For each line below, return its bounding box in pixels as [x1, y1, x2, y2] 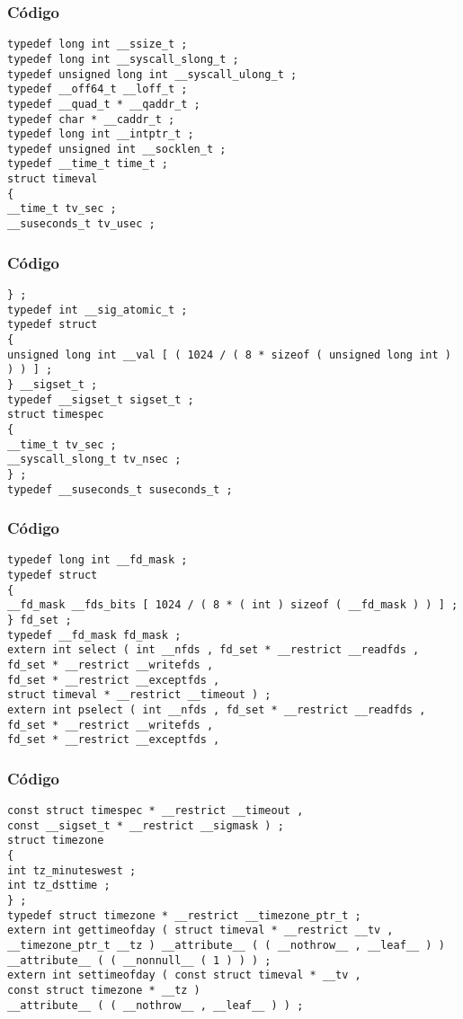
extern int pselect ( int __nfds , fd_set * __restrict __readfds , [7, 703, 426, 716]
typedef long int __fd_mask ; [7, 554, 188, 567]
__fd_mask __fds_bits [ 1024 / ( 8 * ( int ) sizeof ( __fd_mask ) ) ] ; [7, 598, 459, 612]
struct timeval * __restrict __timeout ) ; [7, 688, 272, 702]
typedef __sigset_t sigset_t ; [7, 393, 194, 406]
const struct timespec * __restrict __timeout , [7, 804, 304, 818]
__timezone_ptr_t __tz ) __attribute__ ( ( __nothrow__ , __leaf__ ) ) [7, 939, 445, 953]
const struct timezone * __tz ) [7, 984, 200, 997]
